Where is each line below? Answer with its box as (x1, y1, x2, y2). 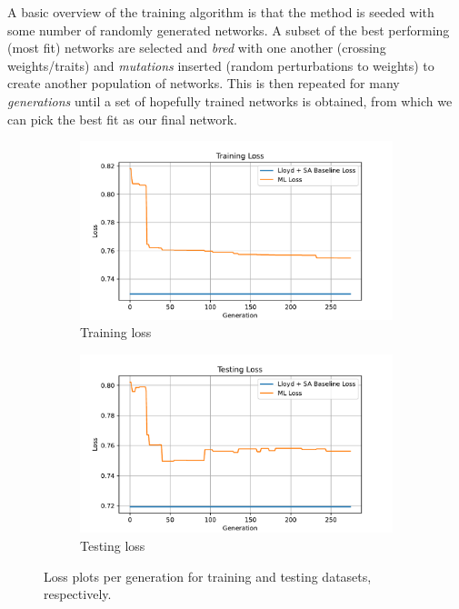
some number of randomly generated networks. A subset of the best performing (7, 20, 450, 39)
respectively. (44, 584, 112, 604)
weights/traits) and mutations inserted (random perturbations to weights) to (7, 55, 434, 75)
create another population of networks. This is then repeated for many (7, 74, 400, 93)
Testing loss (80, 535, 145, 554)
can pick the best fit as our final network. (7, 109, 238, 128)
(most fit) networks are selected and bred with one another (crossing (7, 38, 386, 57)
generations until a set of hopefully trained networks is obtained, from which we (7, 91, 453, 110)
